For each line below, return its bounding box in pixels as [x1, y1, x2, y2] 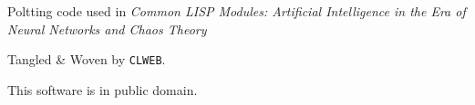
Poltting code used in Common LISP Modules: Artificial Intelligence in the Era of [7, 2, 466, 20]
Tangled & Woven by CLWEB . [7, 50, 166, 69]
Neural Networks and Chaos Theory [7, 19, 207, 38]
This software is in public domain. [7, 80, 198, 99]
